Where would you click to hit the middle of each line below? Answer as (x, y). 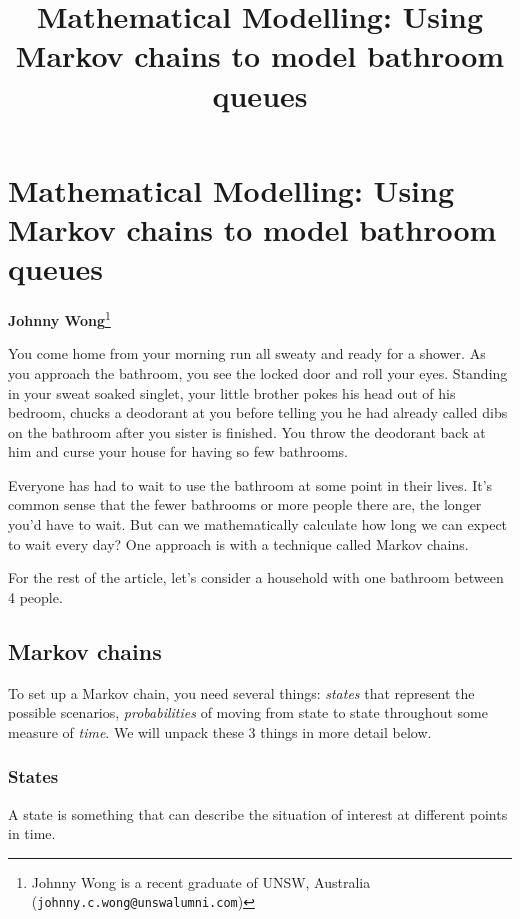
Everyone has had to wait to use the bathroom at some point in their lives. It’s (250, 484)
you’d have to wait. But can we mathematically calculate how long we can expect (258, 524)
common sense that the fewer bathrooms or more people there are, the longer (245, 504)
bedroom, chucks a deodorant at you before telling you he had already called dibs (258, 412)
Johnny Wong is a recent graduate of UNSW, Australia (201, 881)
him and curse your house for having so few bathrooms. (178, 451)
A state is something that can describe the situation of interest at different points (258, 813)
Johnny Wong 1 (59, 318)
